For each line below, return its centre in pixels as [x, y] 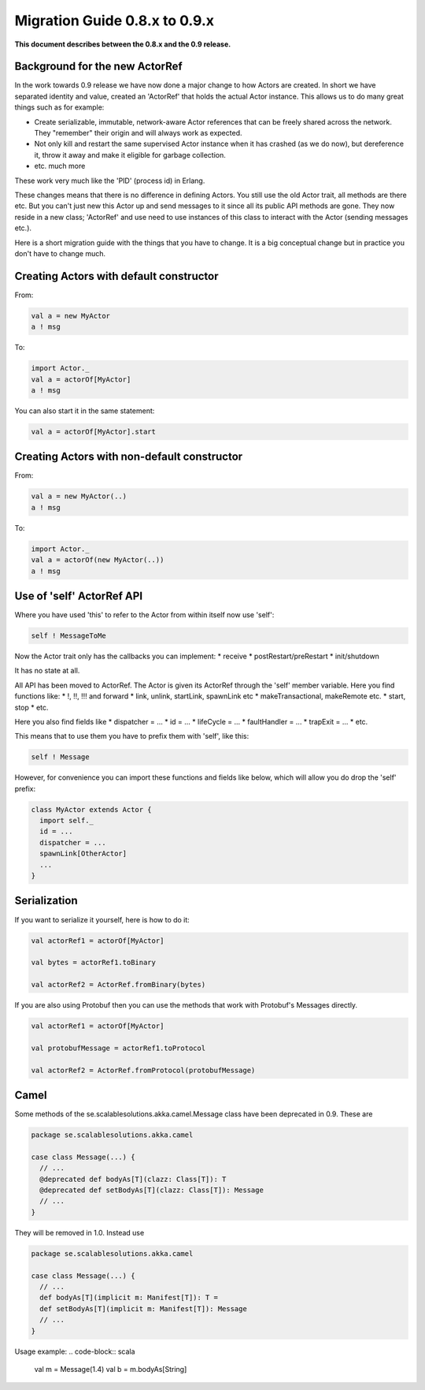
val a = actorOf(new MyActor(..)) [98, 560]
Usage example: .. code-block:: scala [75, 1351]
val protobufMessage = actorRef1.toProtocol [118, 1048]
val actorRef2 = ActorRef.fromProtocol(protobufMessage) [143, 1070]
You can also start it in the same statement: [85, 411]
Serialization [46, 901]
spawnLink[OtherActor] [83, 854]
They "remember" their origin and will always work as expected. [138, 133]
